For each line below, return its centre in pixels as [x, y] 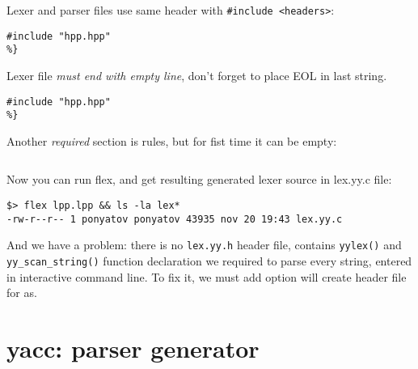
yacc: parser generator [133, 348]
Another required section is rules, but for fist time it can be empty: [172, 140]
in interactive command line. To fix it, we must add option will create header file [207, 276]
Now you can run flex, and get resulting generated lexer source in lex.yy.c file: [199, 179]
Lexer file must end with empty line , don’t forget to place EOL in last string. [197, 75]
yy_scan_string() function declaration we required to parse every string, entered [209, 261]
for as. [22, 293]
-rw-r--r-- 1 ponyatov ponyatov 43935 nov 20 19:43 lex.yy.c [175, 219]
